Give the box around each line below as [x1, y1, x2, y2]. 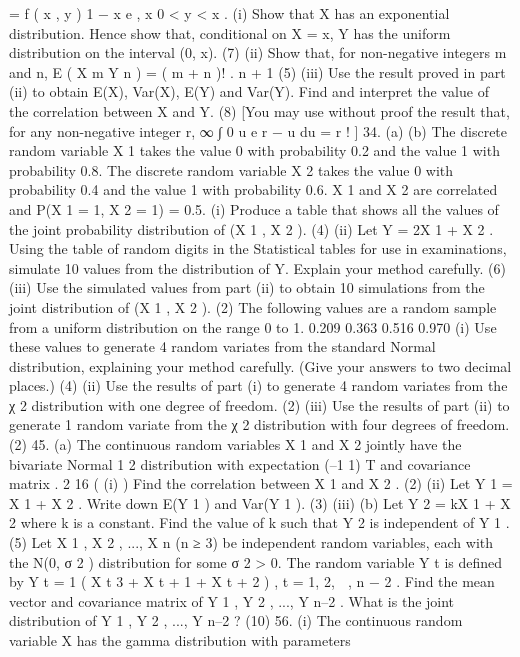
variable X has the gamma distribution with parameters [9, 630, 351, 650]
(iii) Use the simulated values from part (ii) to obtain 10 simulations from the [9, 277, 485, 298]
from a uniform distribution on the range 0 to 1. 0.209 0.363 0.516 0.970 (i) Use [9, 316, 497, 337]
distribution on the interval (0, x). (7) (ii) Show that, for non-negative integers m [9, 42, 507, 63]
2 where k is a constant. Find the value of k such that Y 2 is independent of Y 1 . [9, 512, 510, 533]
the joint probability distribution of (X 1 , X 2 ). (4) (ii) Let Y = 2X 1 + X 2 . [9, 218, 494, 239]
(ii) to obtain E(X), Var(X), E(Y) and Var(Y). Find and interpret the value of [9, 81, 489, 102]
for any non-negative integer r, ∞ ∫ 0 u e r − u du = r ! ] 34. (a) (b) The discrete [9, 120, 508, 141]
